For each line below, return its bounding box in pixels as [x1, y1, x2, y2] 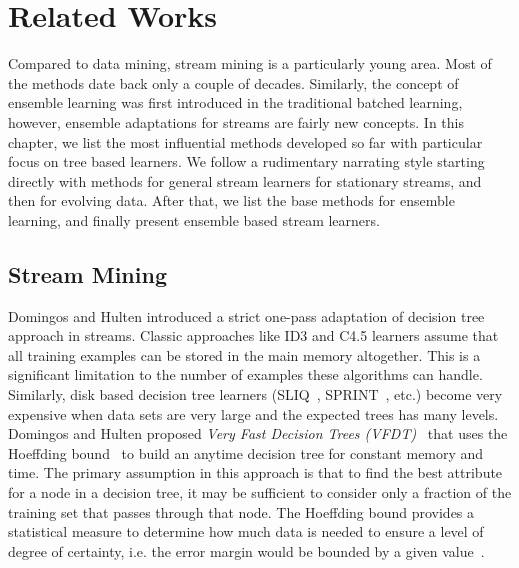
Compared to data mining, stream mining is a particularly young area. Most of [8, 53, 492, 74]
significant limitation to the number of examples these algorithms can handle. [8, 364, 483, 385]
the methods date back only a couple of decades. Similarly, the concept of [8, 72, 459, 93]
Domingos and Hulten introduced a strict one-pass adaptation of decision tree [8, 305, 485, 326]
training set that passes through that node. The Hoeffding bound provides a [8, 501, 475, 522]
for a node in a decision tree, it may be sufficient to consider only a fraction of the [8, 482, 512, 503]
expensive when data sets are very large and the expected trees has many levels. [8, 403, 499, 424]
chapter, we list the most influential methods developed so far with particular [8, 131, 483, 152]
